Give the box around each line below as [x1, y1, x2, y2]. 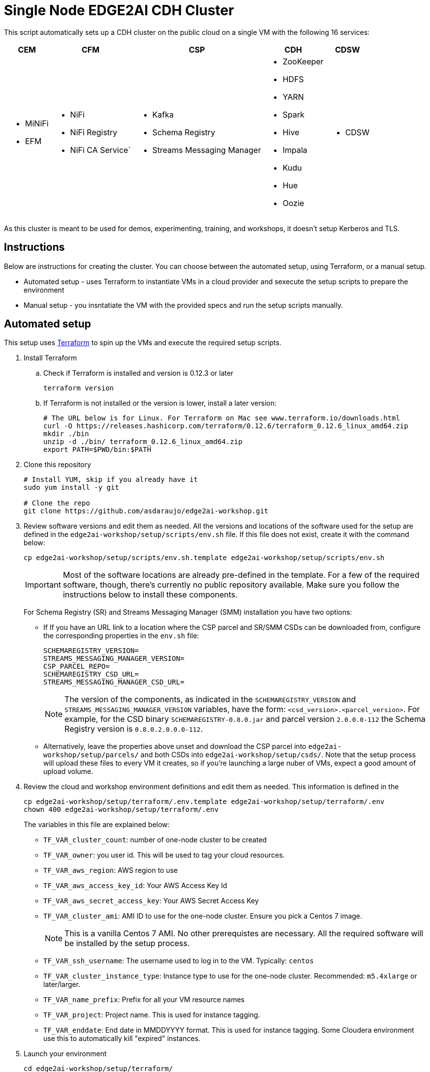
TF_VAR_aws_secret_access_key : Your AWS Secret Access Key [43, 896, 259, 905]
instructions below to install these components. [62, 590, 238, 600]
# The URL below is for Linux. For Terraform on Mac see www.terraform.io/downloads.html [43, 414, 400, 422]
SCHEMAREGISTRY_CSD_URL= [43, 670, 139, 679]
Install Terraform [24, 354, 77, 362]
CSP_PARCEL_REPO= [43, 662, 110, 671]
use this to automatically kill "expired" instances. [43, 1034, 201, 1043]
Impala [282, 145, 307, 155]
